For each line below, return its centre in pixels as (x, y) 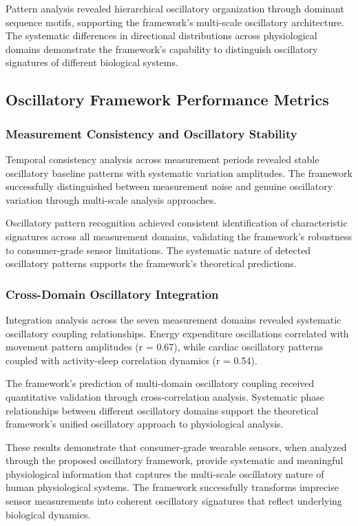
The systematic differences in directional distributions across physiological (161, 35)
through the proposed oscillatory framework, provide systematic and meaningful (175, 460)
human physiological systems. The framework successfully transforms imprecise (172, 487)
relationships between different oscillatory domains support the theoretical (162, 410)
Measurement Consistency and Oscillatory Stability (151, 133)
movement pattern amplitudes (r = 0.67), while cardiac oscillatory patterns (165, 347)
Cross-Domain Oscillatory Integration (112, 294)
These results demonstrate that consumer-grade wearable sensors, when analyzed (176, 446)
